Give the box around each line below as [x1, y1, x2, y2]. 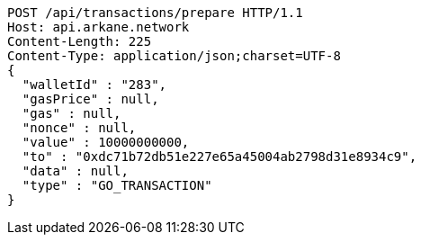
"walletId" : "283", [22, 77, 167, 92]
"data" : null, [22, 164, 129, 178]
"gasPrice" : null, [22, 92, 159, 106]
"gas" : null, [22, 106, 121, 121]
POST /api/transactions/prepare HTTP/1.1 [7, 5, 303, 20]
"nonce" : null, [22, 121, 137, 135]
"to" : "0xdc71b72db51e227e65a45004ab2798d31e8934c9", [22, 149, 417, 164]
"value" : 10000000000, [22, 135, 190, 149]
